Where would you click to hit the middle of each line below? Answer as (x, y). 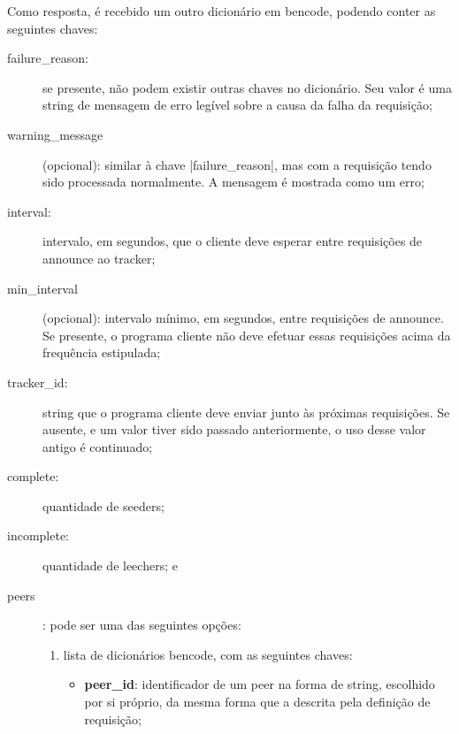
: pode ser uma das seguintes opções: (142, 625)
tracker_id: (38, 382)
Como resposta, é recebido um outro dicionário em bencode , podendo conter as (222, 11)
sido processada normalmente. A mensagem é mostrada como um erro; (233, 182)
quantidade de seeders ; (103, 505)
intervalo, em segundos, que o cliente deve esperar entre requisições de (233, 241)
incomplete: (38, 535)
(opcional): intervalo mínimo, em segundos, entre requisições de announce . (243, 318)
